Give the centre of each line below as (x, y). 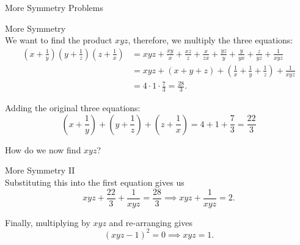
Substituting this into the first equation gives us (95, 182)
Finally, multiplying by (48, 222)
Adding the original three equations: (73, 108)
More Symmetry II (40, 170)
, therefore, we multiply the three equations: (210, 40)
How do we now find (43, 149)
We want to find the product (59, 40)
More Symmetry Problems (54, 7)
